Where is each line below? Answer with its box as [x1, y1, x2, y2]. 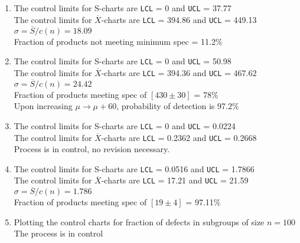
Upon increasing [14, 100, 73, 112]
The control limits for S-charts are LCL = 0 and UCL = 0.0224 [14, 119, 236, 132]
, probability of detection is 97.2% [116, 100, 239, 112]
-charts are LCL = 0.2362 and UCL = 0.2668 [101, 131, 257, 143]
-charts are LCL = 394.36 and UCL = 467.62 [101, 66, 257, 78]
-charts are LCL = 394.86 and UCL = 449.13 [101, 13, 257, 25]
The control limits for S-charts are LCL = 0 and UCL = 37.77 [14, 2, 231, 14]
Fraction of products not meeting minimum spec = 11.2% [14, 35, 223, 47]
